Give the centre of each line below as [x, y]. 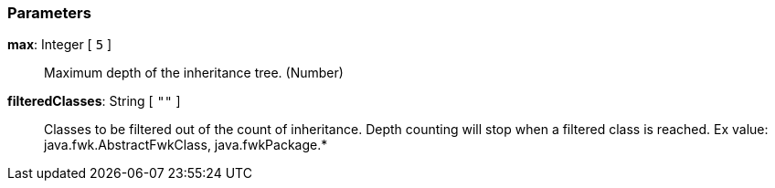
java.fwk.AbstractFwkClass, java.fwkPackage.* [186, 145]
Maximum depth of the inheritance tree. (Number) [194, 73]
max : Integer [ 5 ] [60, 45]
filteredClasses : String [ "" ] [94, 101]
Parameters [49, 13]
